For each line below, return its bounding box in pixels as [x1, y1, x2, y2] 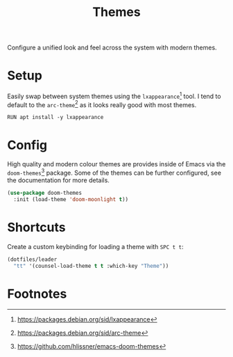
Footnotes [7, 286, 67, 301]
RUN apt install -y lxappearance [7, 114, 104, 121]
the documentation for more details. [7, 176, 110, 184]
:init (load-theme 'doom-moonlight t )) [13, 196, 129, 203]
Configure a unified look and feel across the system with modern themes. [7, 43, 217, 52]
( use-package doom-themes [7, 189, 82, 197]
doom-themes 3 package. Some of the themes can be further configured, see [7, 168, 222, 177]
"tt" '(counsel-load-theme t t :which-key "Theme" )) [13, 262, 169, 269]
